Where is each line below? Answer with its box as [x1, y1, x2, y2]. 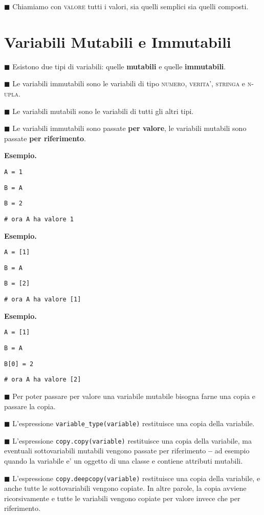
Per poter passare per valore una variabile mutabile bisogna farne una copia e [12, 390, 256, 401]
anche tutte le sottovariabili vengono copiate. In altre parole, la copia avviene [4, 483, 247, 493]
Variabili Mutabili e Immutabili [4, 31, 231, 52]
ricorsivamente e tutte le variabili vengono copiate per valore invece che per [4, 492, 240, 503]
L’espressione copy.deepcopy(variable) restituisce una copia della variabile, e [12, 472, 260, 483]
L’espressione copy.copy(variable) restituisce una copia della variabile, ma [12, 435, 252, 446]
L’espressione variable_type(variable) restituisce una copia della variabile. [12, 418, 255, 429]
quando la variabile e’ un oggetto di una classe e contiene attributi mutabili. [4, 455, 243, 466]
